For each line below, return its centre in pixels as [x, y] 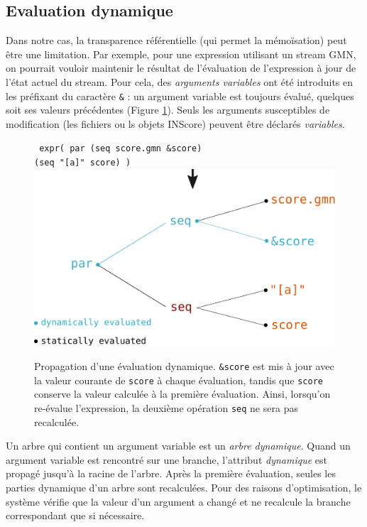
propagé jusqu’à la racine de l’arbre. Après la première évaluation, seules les [171, 473]
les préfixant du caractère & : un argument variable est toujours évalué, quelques [180, 96]
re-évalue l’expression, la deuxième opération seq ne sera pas [166, 407]
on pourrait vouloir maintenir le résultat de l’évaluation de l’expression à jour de [181, 68]
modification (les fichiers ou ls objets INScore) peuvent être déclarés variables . [175, 123]
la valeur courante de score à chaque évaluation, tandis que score [179, 380]
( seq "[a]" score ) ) [83, 163]
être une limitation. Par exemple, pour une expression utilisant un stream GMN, [181, 54]
